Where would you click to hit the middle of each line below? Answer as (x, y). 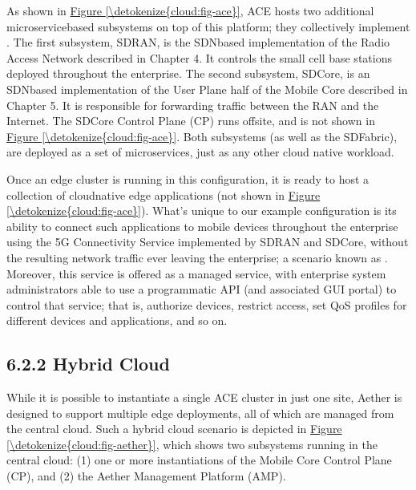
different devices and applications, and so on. (117, 320)
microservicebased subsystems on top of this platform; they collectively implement (208, 26)
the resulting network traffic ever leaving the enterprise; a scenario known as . (197, 257)
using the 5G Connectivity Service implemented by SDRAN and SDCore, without (208, 242)
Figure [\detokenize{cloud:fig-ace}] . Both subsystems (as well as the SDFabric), (202, 136)
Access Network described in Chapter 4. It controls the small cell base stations (199, 57)
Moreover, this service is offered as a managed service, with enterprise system (196, 273)
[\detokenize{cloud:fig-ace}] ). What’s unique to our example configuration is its (202, 211)
